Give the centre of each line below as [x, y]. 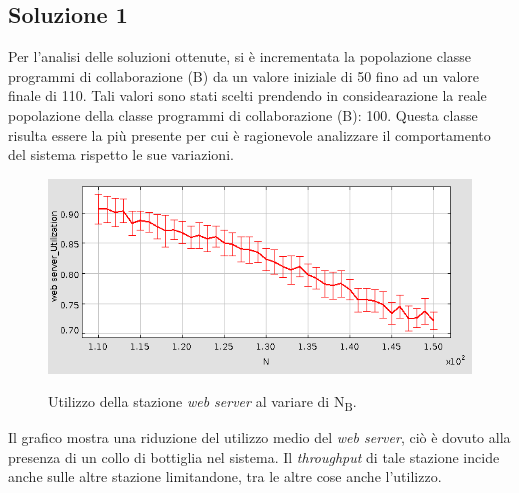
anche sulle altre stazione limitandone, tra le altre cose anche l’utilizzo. [225, 476]
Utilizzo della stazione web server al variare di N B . [202, 402]
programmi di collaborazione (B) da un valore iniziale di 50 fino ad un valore [243, 75]
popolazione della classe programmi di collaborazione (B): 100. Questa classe [243, 114]
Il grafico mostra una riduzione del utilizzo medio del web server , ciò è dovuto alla [259, 437]
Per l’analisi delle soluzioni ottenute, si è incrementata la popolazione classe [240, 56]
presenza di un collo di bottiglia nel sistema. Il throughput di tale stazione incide [254, 456]
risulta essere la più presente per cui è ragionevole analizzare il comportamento [249, 134]
